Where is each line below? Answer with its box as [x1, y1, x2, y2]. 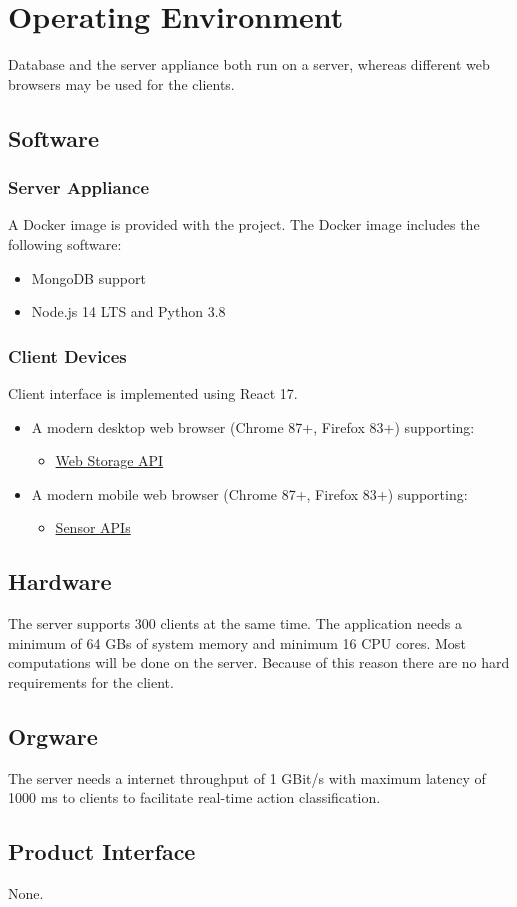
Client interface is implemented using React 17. [8, 382, 298, 403]
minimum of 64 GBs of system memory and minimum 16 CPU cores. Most [8, 632, 466, 653]
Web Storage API [55, 450, 164, 471]
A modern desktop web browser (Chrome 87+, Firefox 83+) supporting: [31, 416, 475, 437]
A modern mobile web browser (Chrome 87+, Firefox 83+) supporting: [31, 483, 468, 504]
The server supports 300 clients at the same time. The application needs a [8, 613, 462, 634]
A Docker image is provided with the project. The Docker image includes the [8, 214, 480, 235]
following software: [8, 233, 122, 254]
